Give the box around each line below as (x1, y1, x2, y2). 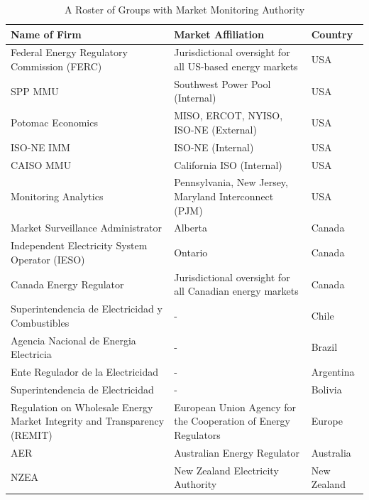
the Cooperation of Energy (174, 413, 290, 428)
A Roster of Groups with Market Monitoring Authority (64, 2, 305, 16)
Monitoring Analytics (11, 189, 104, 204)
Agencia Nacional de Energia (11, 332, 136, 347)
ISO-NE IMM (11, 139, 70, 154)
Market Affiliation (174, 26, 265, 41)
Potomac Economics (11, 115, 98, 130)
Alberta (174, 220, 207, 235)
